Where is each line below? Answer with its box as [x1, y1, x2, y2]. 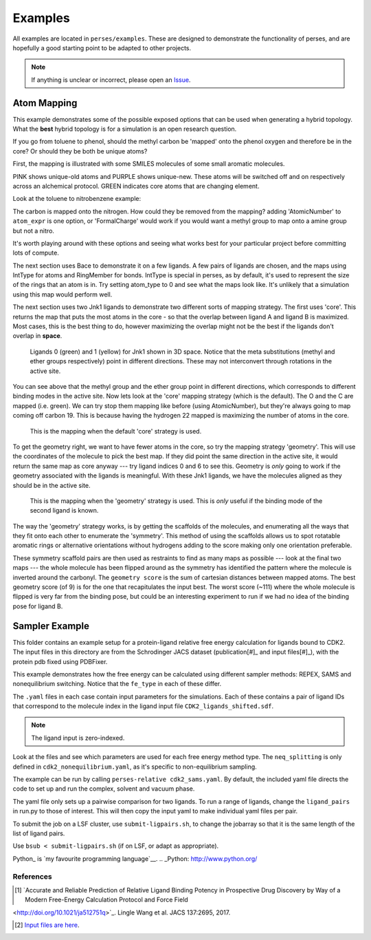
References [12, 871, 52, 881]
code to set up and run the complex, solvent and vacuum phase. [12, 784, 195, 793]
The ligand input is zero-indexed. [31, 734, 125, 742]
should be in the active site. [12, 481, 91, 489]
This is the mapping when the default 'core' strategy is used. [30, 427, 202, 435]
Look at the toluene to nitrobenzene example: [12, 195, 141, 203]
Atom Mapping [12, 97, 78, 109]
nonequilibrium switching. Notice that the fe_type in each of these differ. [12, 680, 222, 688]
